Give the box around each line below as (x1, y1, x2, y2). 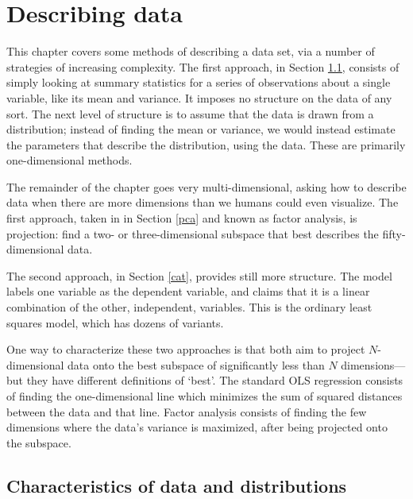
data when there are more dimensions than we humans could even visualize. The (6, 194, 399, 211)
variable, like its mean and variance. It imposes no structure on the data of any (6, 89, 392, 106)
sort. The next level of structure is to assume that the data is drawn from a (6, 105, 374, 122)
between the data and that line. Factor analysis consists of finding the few (6, 403, 367, 420)
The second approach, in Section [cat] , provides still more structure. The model (6, 267, 392, 284)
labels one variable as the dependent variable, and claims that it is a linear (6, 283, 370, 300)
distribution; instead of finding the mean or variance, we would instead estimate (6, 121, 396, 137)
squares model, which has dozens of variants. (6, 314, 224, 331)
